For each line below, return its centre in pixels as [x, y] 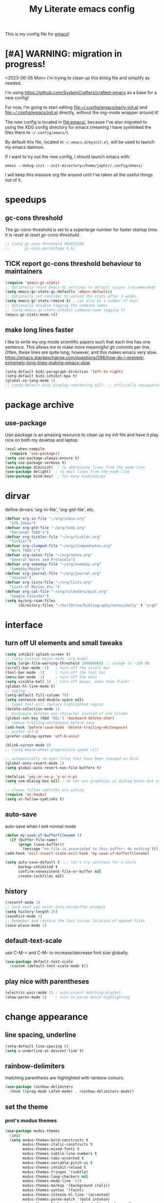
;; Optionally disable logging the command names [57, 306]
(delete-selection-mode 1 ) [32, 709]
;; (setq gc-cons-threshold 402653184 [44, 244]
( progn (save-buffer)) [41, 844]
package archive [40, 405]
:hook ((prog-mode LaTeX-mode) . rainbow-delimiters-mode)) [72, 1092]
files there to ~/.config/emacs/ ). [37, 132]
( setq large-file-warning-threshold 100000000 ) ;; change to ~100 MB [77, 663]
